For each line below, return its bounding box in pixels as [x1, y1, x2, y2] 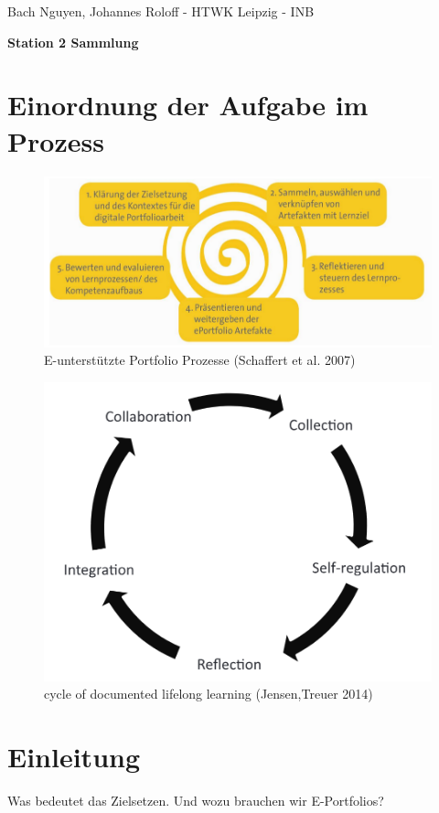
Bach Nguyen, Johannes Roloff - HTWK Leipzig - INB [7, 2, 315, 20]
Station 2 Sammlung [7, 32, 139, 51]
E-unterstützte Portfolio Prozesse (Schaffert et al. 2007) [44, 350, 356, 369]
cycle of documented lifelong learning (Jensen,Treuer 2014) [44, 684, 373, 703]
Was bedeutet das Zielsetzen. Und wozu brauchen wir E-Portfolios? [7, 791, 384, 810]
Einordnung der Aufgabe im [7, 86, 369, 123]
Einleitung [7, 738, 141, 776]
